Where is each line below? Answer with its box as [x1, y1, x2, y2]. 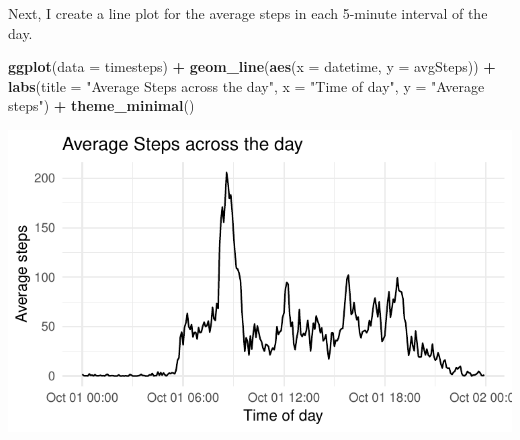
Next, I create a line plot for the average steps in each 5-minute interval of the [8, 3, 488, 23]
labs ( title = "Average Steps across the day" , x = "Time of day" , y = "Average [8, 75, 485, 96]
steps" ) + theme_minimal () [8, 95, 195, 116]
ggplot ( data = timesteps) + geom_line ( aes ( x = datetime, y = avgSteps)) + [8, 56, 496, 77]
